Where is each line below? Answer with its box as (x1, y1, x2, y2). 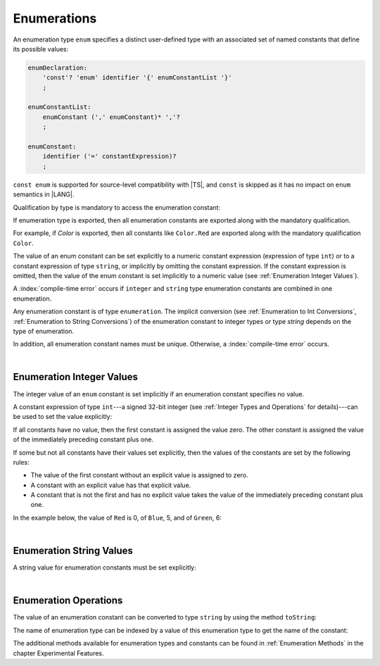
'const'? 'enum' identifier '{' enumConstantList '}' (42, 74, 232, 82)
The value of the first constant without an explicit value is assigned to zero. (30, 471, 248, 479)
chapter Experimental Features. (13, 648, 105, 658)
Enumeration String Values (13, 545, 134, 557)
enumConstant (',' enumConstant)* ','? (42, 113, 181, 121)
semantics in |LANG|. (13, 190, 75, 199)
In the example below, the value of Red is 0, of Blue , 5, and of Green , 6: (13, 513, 222, 522)
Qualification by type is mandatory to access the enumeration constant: (13, 203, 221, 211)
